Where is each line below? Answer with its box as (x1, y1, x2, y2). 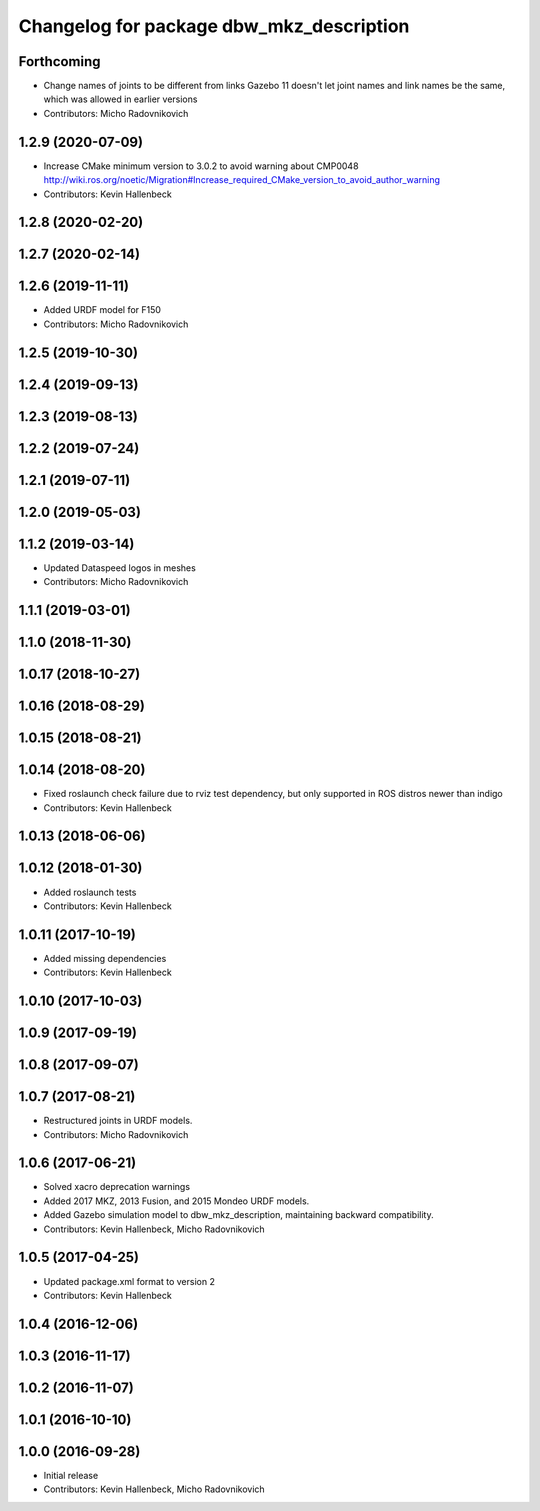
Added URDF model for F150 (43, 304, 162, 316)
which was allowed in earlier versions (43, 93, 198, 105)
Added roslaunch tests (43, 886, 137, 898)
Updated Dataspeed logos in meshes (43, 561, 197, 574)
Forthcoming (18, 53, 101, 70)
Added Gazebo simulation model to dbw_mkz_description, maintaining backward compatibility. (43, 1209, 434, 1221)
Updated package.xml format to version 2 (43, 1275, 215, 1287)
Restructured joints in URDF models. (43, 1115, 193, 1127)
